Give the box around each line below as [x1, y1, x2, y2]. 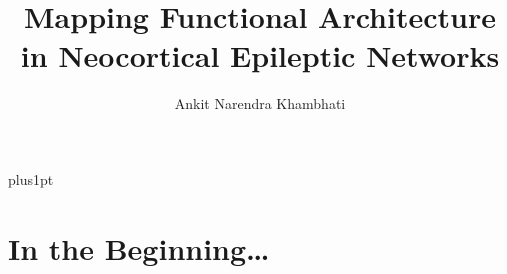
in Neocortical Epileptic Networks [20, 35, 500, 76]
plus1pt [8, 168, 54, 189]
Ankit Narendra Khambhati [174, 93, 346, 114]
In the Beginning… [8, 227, 270, 268]
